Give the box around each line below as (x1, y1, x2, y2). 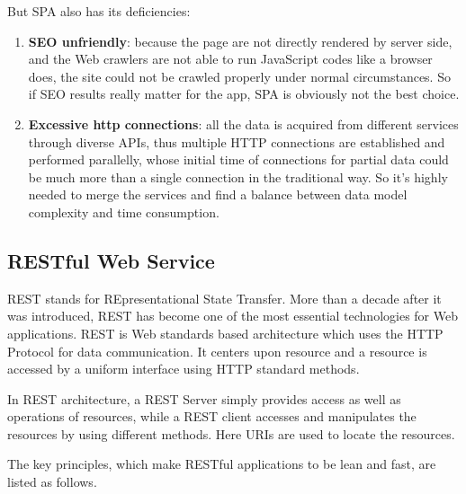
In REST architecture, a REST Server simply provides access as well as (7, 389, 401, 408)
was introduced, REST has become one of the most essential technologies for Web (7, 306, 458, 325)
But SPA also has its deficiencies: (7, 2, 191, 20)
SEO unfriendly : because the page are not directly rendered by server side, (28, 31, 453, 50)
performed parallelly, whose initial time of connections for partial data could (28, 150, 449, 169)
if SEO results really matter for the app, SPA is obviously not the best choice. (28, 84, 460, 103)
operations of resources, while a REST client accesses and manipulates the (7, 407, 417, 426)
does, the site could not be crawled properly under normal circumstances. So (28, 66, 451, 85)
